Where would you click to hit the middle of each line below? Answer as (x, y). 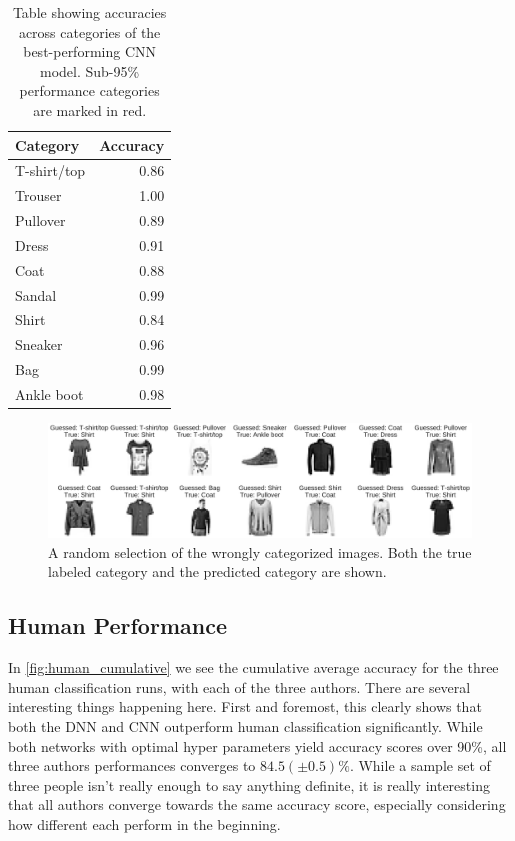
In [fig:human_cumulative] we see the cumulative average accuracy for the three (253, 667)
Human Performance (117, 625)
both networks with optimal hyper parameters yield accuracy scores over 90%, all (257, 745)
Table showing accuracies (89, 12)
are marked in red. (90, 109)
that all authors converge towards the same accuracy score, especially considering (257, 804)
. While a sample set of (420, 765)
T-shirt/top (50, 170)
